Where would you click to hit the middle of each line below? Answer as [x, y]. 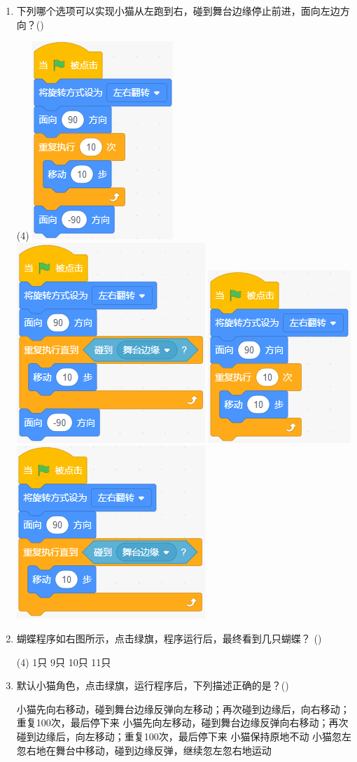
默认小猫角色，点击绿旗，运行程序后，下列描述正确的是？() [153, 685]
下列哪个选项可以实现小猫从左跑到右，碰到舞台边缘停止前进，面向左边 [178, 10]
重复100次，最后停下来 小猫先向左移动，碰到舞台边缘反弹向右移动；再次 [182, 722]
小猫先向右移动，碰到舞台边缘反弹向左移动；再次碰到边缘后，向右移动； [183, 708]
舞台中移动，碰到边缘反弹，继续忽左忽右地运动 [163, 750]
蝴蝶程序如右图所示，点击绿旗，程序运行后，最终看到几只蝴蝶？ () [169, 638]
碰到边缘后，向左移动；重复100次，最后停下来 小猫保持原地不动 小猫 [174, 736]
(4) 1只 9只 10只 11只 [64, 662]
